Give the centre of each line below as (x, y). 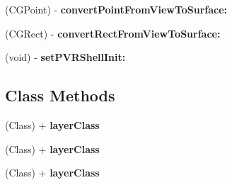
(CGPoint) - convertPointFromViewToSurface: (116, 9)
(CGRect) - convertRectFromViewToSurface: (113, 33)
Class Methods (60, 95)
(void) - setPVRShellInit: (65, 57)
